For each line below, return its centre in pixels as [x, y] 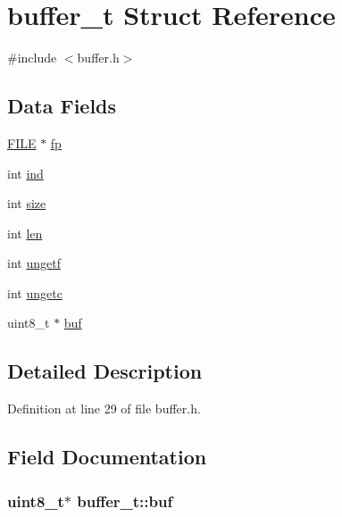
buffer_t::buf [125, 500]
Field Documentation [107, 457]
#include [32, 58]
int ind [25, 173]
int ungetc [35, 292]
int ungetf [34, 263]
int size [27, 203]
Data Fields [62, 106]
